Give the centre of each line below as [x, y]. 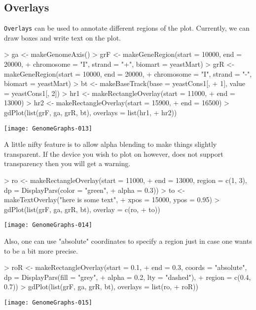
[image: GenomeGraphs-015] [48, 303]
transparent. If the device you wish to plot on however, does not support [114, 154]
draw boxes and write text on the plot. [62, 37]
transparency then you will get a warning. [67, 163]
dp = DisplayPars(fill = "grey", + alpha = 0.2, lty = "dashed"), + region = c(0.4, [128, 277]
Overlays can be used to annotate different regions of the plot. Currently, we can [127, 28]
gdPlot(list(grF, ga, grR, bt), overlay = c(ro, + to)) [82, 209]
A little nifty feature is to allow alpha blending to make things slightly [110, 144]
